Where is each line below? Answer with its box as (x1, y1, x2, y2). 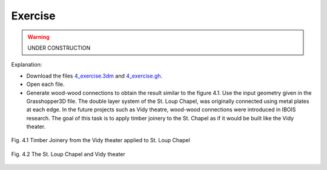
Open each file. (26, 80, 65, 88)
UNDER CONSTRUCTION (27, 44, 91, 51)
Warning (27, 33, 50, 41)
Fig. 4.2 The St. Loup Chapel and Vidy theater (11, 150, 125, 157)
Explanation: (11, 61, 42, 68)
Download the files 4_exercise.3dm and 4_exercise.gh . (26, 72, 163, 79)
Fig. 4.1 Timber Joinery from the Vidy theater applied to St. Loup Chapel (11, 137, 190, 144)
